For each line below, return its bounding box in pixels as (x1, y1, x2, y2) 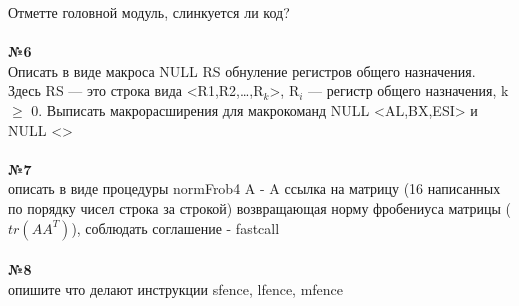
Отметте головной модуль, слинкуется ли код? (8, 2, 290, 22)
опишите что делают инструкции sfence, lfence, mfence (8, 278, 344, 299)
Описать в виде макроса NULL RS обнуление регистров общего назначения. (8, 60, 476, 81)
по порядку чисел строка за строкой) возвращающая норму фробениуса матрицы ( (8, 197, 511, 218)
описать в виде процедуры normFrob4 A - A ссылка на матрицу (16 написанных (8, 178, 501, 199)
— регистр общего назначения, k (308, 80, 509, 101)
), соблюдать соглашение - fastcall (71, 217, 280, 238)
